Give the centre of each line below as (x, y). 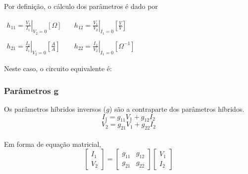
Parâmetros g (31, 90)
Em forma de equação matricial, (53, 144)
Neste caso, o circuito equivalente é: (58, 68)
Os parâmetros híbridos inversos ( (55, 109)
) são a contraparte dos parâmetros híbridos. (177, 109)
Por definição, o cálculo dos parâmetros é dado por (81, 6)
